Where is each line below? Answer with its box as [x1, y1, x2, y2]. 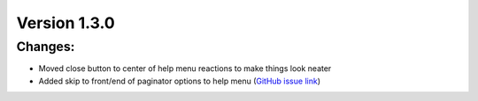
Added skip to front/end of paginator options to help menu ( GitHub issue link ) [38, 76, 320, 86]
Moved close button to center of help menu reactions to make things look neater [38, 63, 332, 74]
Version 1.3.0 [16, 13, 115, 32]
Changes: [16, 39, 75, 54]
